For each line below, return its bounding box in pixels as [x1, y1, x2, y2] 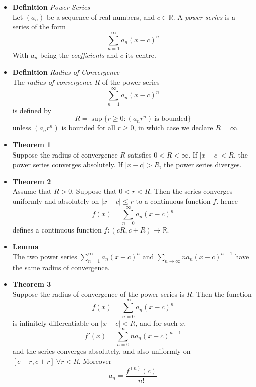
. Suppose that [72, 186, 117, 196]
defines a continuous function [12, 224, 102, 235]
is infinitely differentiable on [12, 317, 99, 328]
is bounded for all [61, 122, 115, 133]
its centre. [125, 49, 156, 60]
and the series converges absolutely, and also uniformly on [12, 346, 191, 356]
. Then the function [192, 288, 252, 299]
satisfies [127, 149, 152, 160]
